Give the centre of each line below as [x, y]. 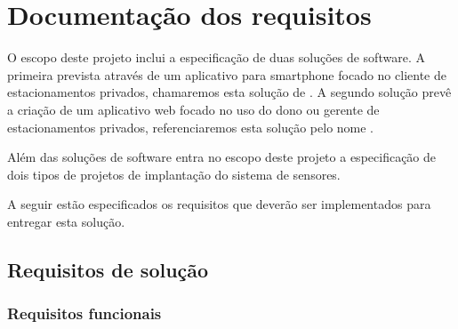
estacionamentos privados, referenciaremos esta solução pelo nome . [191, 127]
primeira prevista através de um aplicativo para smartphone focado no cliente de [227, 74]
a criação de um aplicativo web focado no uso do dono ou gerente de [193, 109]
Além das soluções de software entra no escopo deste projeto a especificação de [222, 157]
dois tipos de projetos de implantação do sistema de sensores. [174, 174]
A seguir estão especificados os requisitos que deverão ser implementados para [219, 204]
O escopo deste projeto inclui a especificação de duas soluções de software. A [216, 57]
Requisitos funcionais [84, 313]
